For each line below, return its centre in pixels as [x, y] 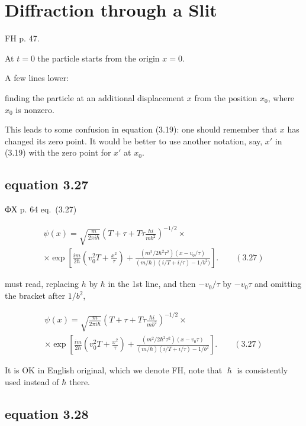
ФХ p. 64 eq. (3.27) [41, 209]
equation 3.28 [47, 414]
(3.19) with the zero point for [58, 152]
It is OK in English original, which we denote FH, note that [114, 370]
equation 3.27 [47, 184]
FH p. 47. [22, 38]
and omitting [278, 284]
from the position [226, 97]
